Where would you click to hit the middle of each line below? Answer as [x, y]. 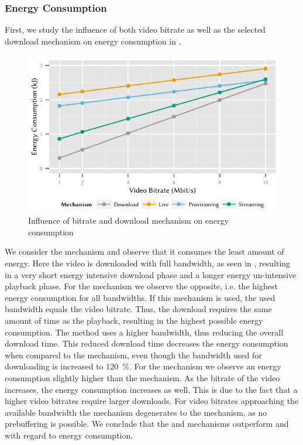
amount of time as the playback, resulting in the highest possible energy [134, 321]
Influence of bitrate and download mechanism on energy [128, 220]
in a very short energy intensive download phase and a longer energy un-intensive [151, 274]
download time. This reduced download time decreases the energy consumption [147, 343]
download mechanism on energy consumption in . [93, 41]
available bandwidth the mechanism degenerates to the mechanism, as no [136, 412]
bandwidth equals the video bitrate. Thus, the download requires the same [138, 309]
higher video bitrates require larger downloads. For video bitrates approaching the [152, 401]
